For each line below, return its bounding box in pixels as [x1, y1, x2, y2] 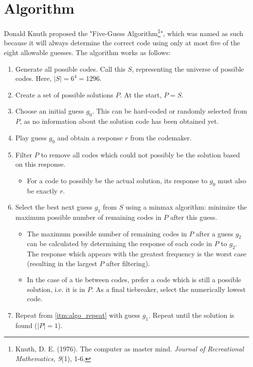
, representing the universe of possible [132, 63, 244, 74]
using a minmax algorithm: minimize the [125, 202, 247, 212]
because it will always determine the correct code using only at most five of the [4, 38, 240, 48]
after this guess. [170, 212, 217, 222]
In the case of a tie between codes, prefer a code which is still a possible [27, 274, 241, 285]
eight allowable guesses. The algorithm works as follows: [4, 47, 171, 57]
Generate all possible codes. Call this [15, 63, 126, 74]
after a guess [196, 228, 234, 238]
